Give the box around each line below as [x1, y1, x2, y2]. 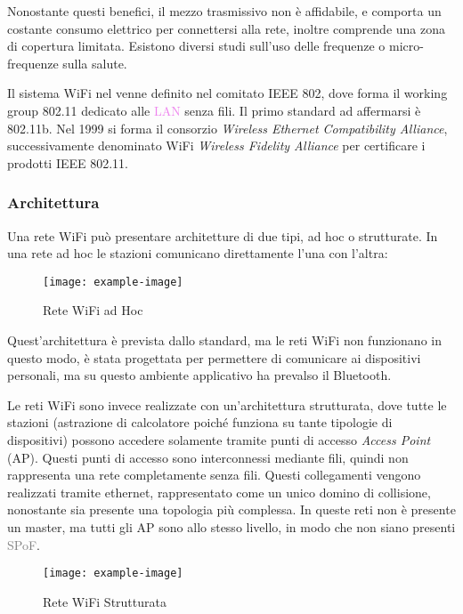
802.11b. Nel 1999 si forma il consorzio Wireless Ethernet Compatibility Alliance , [7, 118, 448, 137]
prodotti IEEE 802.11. [7, 153, 128, 172]
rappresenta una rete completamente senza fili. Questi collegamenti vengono [7, 465, 421, 484]
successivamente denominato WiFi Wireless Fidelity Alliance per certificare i [7, 136, 426, 155]
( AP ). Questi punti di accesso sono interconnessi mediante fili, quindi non [7, 448, 409, 466]
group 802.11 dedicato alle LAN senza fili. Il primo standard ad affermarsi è [7, 101, 421, 119]
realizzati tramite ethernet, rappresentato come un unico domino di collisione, [7, 482, 431, 501]
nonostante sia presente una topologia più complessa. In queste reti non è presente [7, 500, 456, 519]
